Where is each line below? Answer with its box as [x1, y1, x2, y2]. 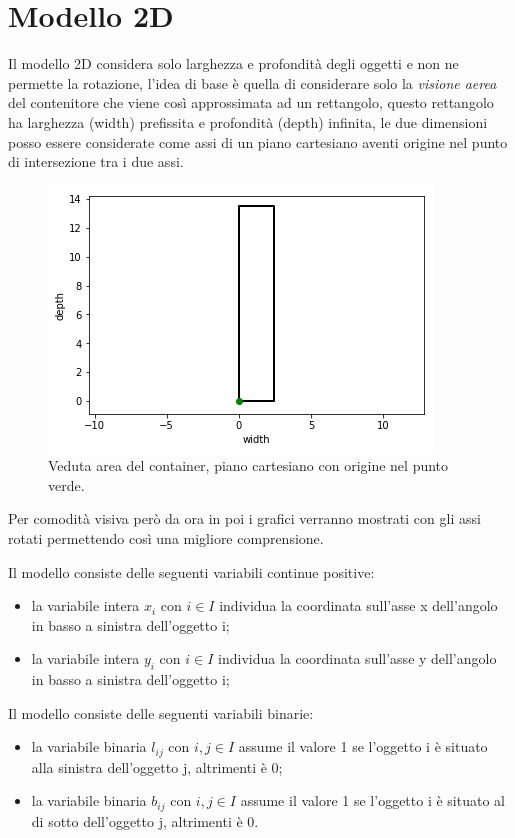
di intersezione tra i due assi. [8, 151, 184, 172]
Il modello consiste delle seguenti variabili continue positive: [8, 561, 375, 582]
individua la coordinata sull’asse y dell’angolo [218, 648, 497, 669]
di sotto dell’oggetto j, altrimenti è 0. [31, 810, 259, 831]
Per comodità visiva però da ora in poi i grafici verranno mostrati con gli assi [8, 508, 481, 529]
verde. [48, 474, 85, 495]
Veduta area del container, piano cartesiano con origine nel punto [48, 455, 449, 476]
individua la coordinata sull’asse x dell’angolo [219, 595, 498, 616]
